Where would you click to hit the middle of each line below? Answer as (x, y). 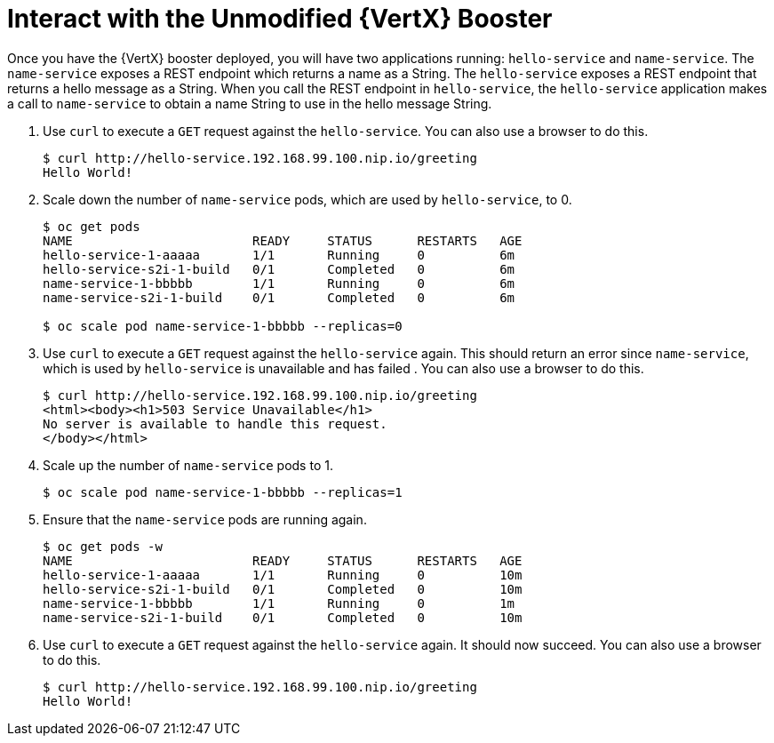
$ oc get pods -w (103, 546)
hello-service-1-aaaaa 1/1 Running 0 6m (279, 255)
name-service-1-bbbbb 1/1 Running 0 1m (279, 603)
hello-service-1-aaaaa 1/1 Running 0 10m (283, 575)
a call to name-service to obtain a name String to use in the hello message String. (250, 103)
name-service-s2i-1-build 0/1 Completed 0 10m (283, 617)
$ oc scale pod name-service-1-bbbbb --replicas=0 (223, 326)
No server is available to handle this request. (215, 423)
